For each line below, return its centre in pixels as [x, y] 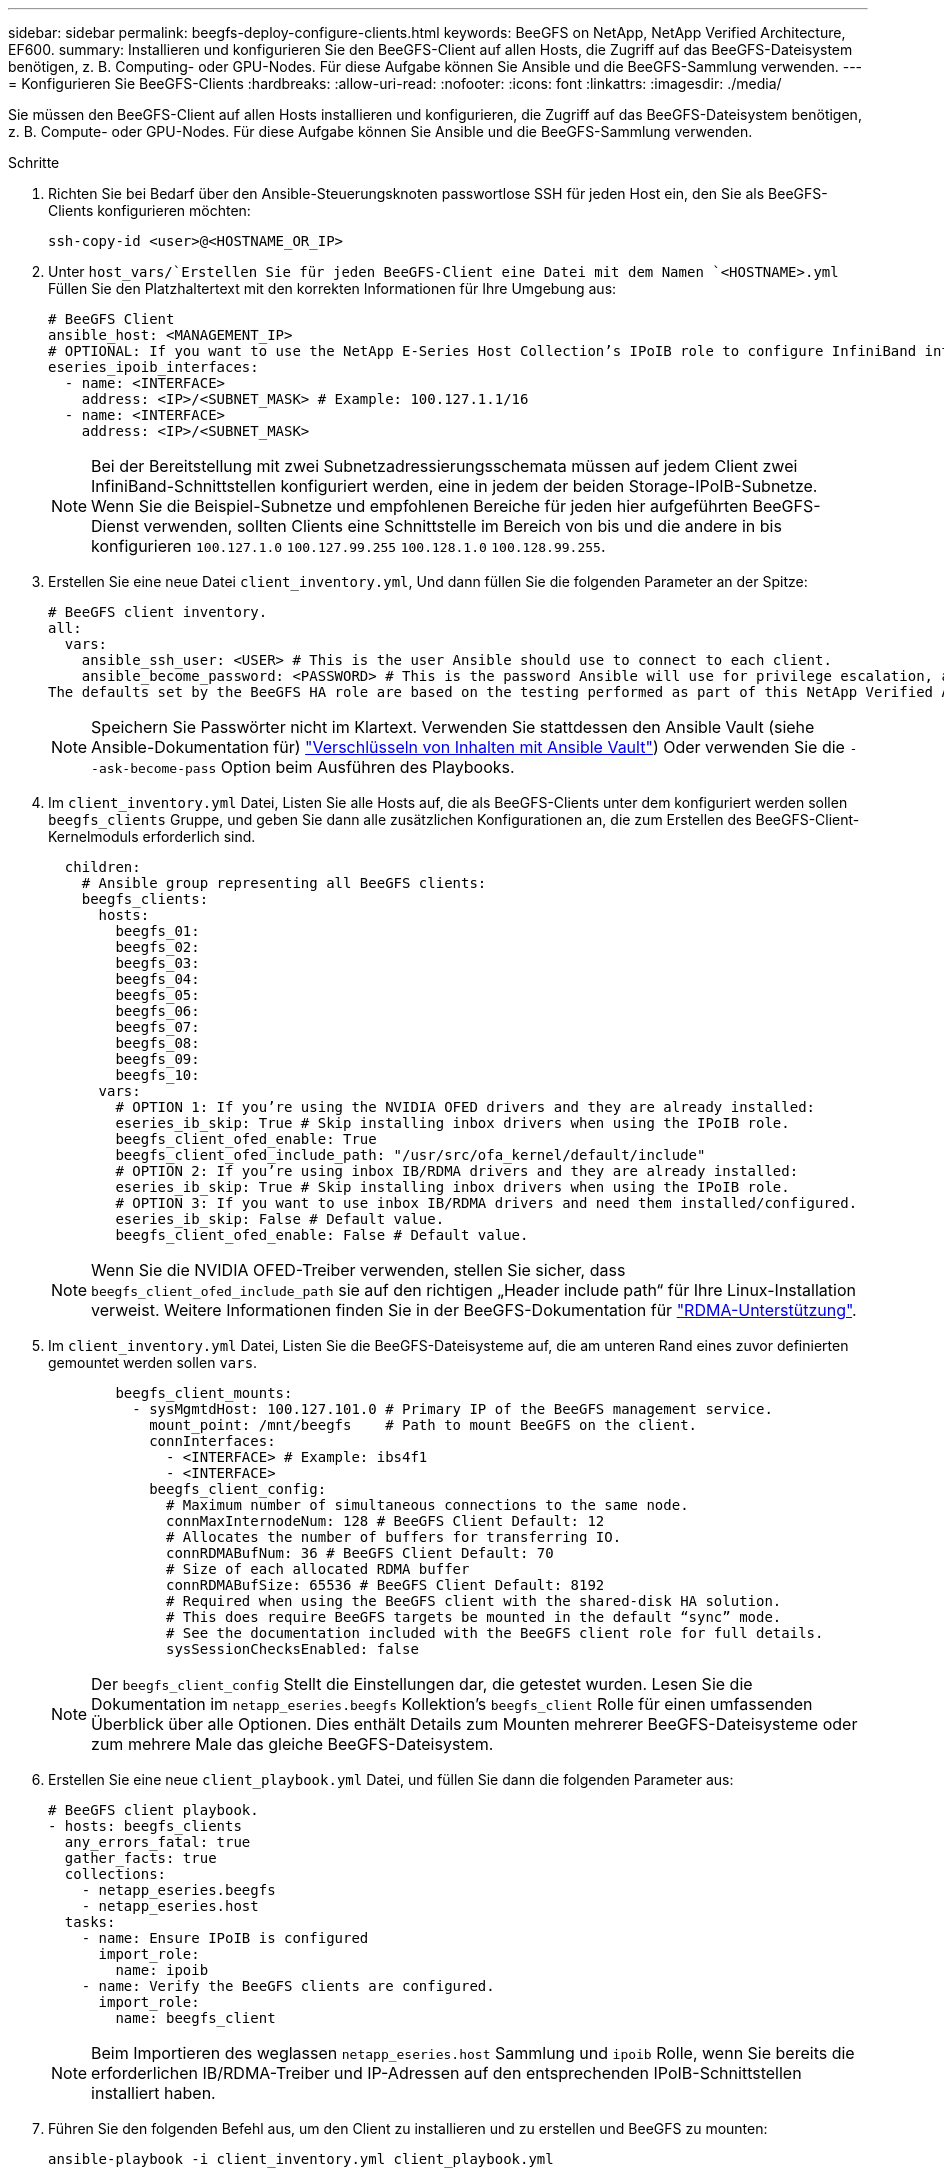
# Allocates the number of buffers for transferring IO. [394, 1537]
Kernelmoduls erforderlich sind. [152, 836]
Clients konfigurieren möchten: [149, 210]
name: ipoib [162, 1970]
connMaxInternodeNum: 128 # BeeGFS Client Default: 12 [385, 1521]
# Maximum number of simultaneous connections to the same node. [427, 1505]
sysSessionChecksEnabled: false [292, 1649]
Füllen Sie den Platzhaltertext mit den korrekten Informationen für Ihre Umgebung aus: [332, 288]
